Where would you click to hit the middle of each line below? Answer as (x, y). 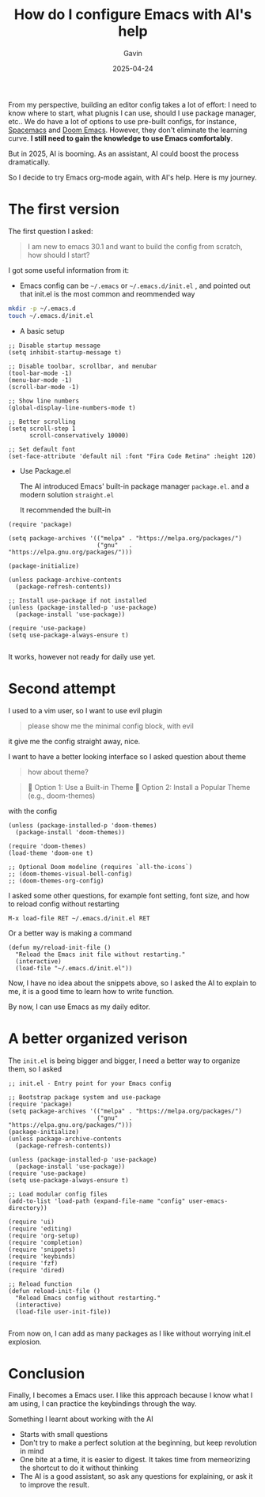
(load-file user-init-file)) (63, 1312)
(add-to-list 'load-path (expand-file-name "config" (97, 1201)
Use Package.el (45, 471)
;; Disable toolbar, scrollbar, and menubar (83, 366)
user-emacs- (208, 1201)
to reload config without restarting (64, 904)
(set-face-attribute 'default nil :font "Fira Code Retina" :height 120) (132, 456)
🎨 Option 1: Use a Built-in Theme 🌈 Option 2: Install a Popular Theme (139, 787)
